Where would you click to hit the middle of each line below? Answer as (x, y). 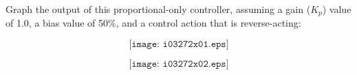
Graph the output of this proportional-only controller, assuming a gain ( (158, 9)
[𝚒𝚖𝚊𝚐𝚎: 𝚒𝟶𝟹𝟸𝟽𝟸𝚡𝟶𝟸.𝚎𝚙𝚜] (179, 64)
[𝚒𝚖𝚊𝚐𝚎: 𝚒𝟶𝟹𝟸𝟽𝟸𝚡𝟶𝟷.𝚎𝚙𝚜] (179, 45)
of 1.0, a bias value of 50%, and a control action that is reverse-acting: (153, 23)
